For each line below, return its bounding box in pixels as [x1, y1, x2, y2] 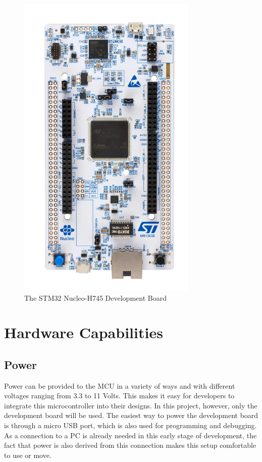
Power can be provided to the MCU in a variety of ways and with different [4, 380, 235, 391]
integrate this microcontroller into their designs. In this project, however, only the [4, 400, 257, 410]
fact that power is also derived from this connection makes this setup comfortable [4, 440, 256, 450]
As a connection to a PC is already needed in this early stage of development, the [4, 430, 257, 440]
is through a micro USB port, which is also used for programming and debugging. [4, 420, 257, 431]
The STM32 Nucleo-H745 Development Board [24, 292, 167, 303]
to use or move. [4, 449, 51, 460]
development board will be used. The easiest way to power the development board [4, 410, 258, 421]
